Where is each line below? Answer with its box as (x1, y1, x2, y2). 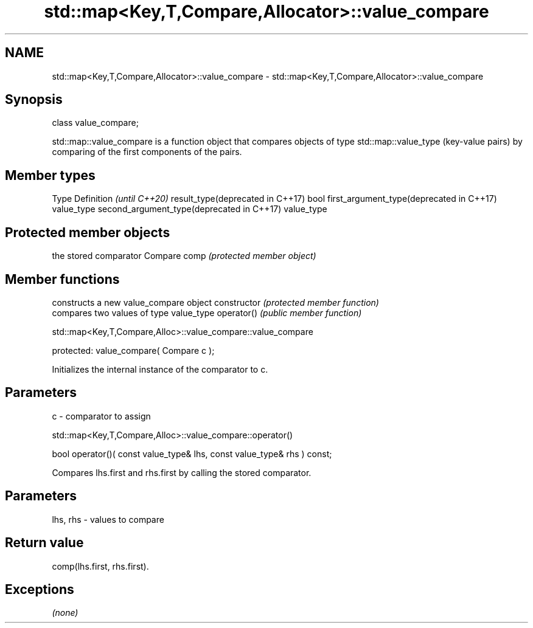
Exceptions (5, 581, 74, 597)
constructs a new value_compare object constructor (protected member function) (52, 297, 379, 308)
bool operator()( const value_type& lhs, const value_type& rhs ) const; (52, 448, 332, 459)
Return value (5, 535, 84, 551)
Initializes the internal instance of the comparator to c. (52, 364, 268, 374)
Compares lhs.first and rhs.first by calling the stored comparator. (52, 467, 312, 478)
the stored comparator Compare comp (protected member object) (52, 250, 316, 261)
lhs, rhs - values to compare (52, 514, 164, 525)
